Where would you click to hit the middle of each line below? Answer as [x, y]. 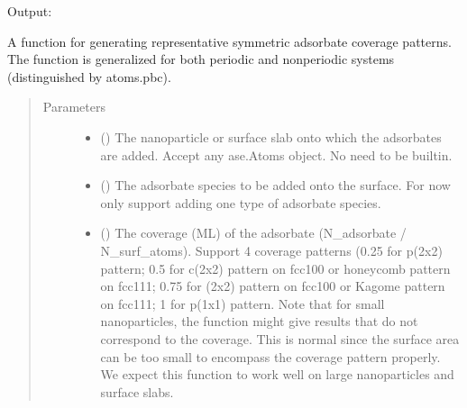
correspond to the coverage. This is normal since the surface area [280, 338]
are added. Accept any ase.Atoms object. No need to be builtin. [276, 154]
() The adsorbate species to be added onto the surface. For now [275, 185]
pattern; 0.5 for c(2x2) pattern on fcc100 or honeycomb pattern [275, 268]
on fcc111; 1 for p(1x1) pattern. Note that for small [243, 303]
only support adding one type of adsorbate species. [241, 202]
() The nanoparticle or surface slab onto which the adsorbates [271, 136]
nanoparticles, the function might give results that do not [259, 321]
